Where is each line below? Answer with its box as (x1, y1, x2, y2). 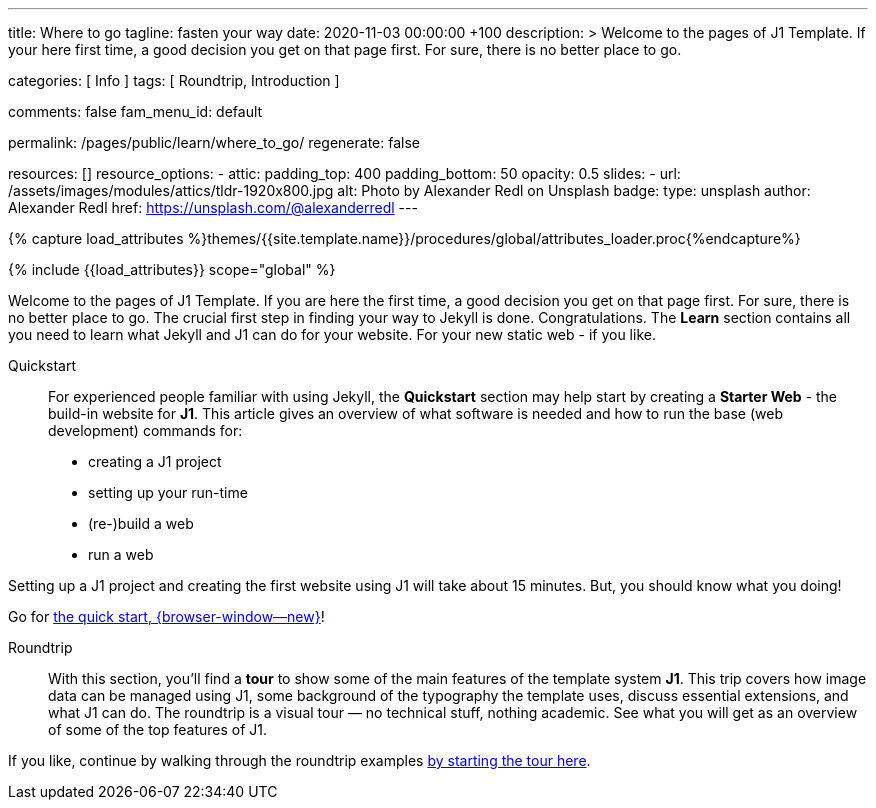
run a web (88, 546, 154, 563)
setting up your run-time (88, 484, 248, 501)
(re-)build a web (88, 515, 194, 532)
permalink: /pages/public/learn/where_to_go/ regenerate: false (8, 134, 420, 151)
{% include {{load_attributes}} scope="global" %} (8, 261, 336, 278)
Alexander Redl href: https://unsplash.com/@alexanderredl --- (8, 199, 418, 216)
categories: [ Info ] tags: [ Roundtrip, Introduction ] (8, 72, 340, 89)
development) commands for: (48, 422, 243, 439)
